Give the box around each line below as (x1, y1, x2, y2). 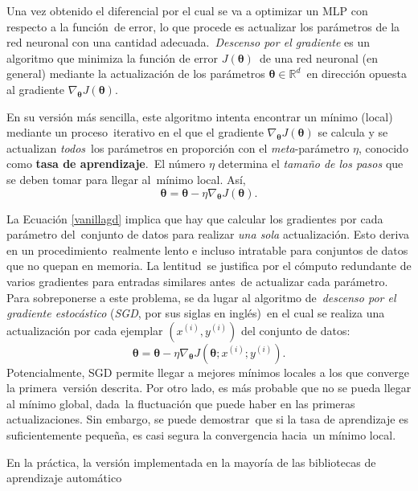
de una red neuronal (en (259, 49, 379, 66)
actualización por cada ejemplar (6, 321, 163, 338)
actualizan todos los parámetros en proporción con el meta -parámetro (6, 139, 350, 156)
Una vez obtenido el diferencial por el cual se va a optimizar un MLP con (6, 2, 368, 18)
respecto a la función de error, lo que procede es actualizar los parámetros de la (6, 18, 400, 35)
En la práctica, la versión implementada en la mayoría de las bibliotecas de (6, 453, 376, 470)
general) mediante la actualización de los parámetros (6, 65, 265, 82)
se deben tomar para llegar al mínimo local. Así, (6, 170, 246, 187)
